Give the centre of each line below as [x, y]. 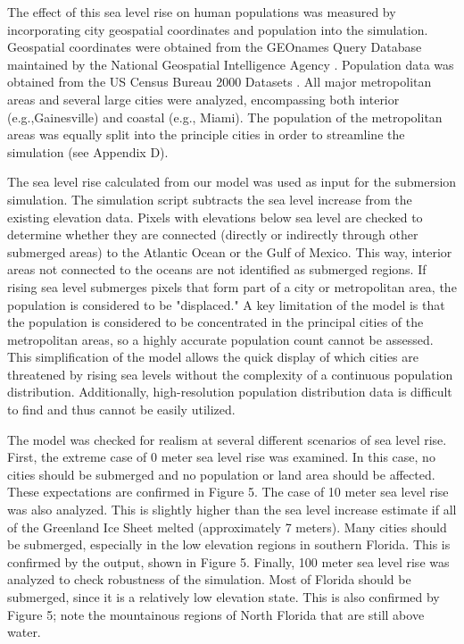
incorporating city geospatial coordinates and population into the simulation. [218, 29]
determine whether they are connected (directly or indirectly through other [213, 234]
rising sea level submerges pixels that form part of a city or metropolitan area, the [232, 286]
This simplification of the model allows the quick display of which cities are [213, 357]
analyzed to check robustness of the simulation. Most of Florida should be [209, 579]
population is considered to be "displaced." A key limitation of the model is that [226, 304]
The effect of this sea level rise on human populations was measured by [202, 12]
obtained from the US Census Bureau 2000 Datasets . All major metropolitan [220, 82]
